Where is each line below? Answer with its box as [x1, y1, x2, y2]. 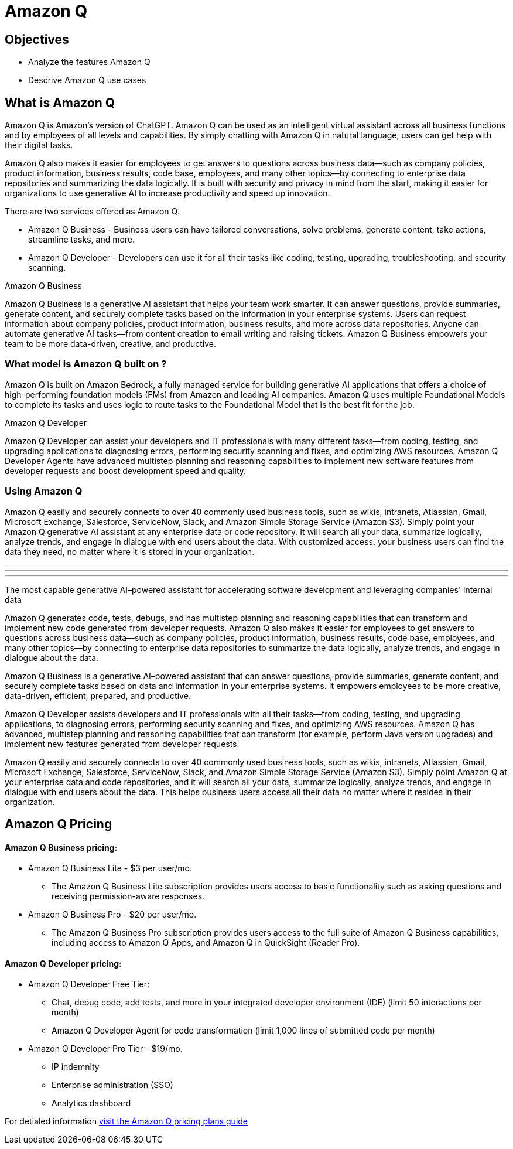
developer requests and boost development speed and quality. [5, 465, 247, 476]
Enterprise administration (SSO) [52, 1080, 173, 1090]
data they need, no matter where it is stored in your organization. [5, 546, 255, 557]
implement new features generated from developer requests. [5, 738, 240, 749]
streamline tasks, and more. [28, 234, 135, 245]
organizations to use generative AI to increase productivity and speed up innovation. [5, 188, 330, 199]
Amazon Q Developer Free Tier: [28, 979, 150, 990]
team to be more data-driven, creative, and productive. [5, 339, 216, 349]
